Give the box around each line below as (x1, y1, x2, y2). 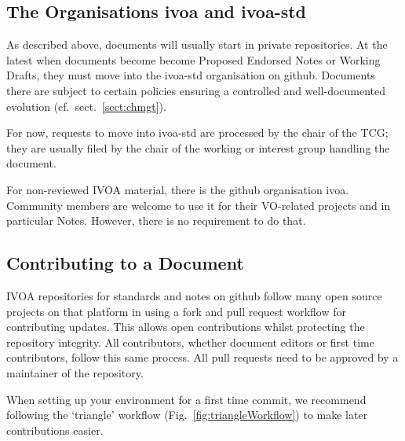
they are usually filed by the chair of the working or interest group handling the (6, 139, 390, 156)
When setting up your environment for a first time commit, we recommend (6, 391, 367, 407)
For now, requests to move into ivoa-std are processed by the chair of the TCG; (6, 124, 389, 141)
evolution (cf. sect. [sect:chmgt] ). (6, 97, 166, 114)
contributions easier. (6, 421, 104, 438)
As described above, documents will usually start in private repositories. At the (6, 36, 388, 53)
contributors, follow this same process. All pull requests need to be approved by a (6, 349, 399, 366)
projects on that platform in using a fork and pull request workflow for (6, 303, 346, 319)
